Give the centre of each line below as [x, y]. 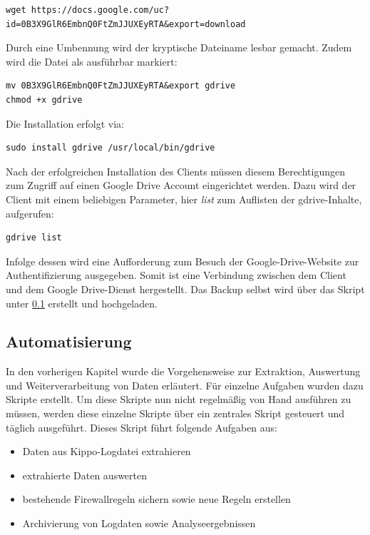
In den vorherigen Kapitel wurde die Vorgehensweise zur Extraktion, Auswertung [183, 371]
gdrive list [34, 238]
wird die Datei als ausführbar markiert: [92, 61]
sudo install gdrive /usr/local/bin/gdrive [111, 148]
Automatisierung [69, 341]
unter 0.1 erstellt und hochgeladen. [82, 303]
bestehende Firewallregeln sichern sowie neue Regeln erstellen [156, 499]
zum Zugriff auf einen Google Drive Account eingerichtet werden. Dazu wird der [181, 185]
